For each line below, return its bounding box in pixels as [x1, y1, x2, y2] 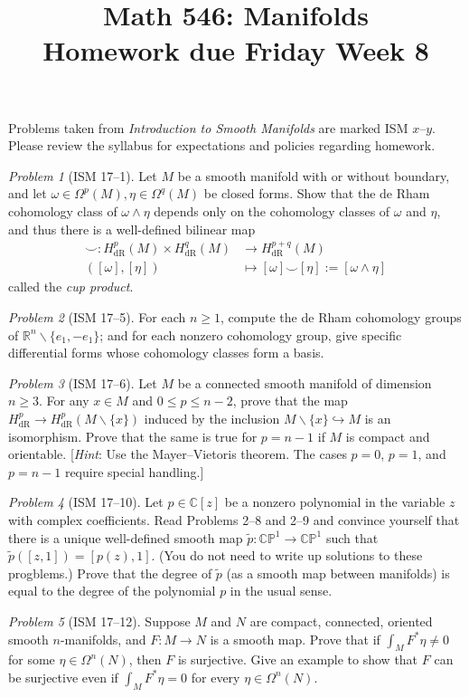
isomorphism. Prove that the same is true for [8, 426, 258, 445]
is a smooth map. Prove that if [210, 629, 380, 648]
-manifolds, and [60, 629, 146, 648]
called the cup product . [8, 277, 134, 296]
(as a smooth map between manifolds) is [226, 563, 450, 582]
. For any [39, 391, 89, 410]
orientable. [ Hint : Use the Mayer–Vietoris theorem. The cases [8, 444, 347, 463]
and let [8, 184, 47, 203]
